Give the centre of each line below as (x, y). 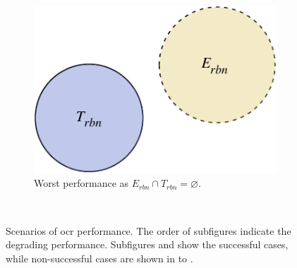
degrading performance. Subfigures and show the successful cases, (147, 244)
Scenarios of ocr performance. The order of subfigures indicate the (148, 230)
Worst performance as (81, 183)
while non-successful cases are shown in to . (99, 258)
